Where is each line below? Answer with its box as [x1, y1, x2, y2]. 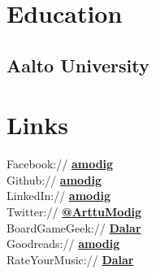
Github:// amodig [6, 171, 102, 188]
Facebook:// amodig [6, 155, 114, 172]
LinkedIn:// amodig [6, 187, 111, 204]
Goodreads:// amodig [6, 235, 120, 252]
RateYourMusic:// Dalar [6, 250, 134, 267]
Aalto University [6, 52, 149, 77]
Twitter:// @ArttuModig [6, 203, 142, 220]
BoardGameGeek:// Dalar [6, 219, 141, 236]
